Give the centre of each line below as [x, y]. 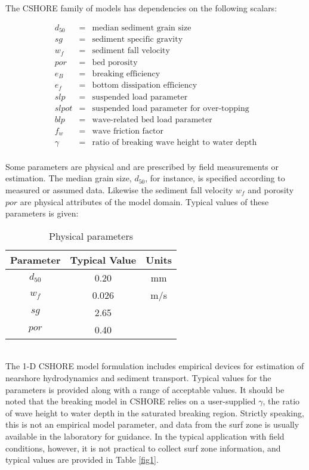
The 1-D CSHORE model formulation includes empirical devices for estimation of [155, 366]
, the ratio [281, 401]
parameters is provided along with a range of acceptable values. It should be [145, 389]
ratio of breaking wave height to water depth [174, 143]
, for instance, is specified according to [215, 178]
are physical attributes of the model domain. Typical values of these [144, 201]
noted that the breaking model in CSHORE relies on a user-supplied [131, 401]
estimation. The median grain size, [69, 178]
